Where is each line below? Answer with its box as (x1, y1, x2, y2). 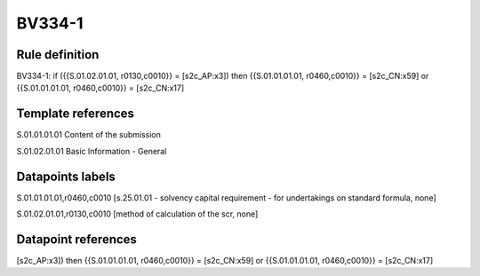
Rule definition (16, 47, 100, 62)
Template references (16, 106, 135, 122)
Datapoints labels (16, 169, 116, 184)
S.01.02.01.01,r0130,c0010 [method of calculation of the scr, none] (16, 209, 259, 219)
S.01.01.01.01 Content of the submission (16, 130, 162, 140)
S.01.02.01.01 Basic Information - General (16, 146, 167, 156)
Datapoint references (16, 232, 138, 247)
